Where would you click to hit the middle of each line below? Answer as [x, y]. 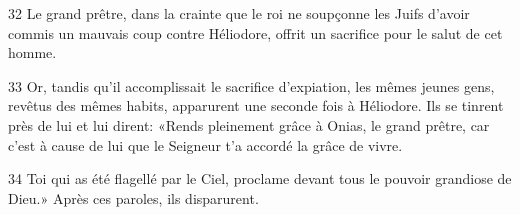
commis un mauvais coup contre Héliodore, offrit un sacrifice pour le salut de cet [255, 32]
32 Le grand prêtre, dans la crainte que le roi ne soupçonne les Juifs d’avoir [239, 13]
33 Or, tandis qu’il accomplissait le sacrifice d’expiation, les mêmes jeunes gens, [251, 85]
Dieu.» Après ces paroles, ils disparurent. [133, 197]
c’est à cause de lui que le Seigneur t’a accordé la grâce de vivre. [205, 144]
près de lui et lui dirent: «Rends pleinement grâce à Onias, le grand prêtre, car [249, 124]
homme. [32, 52]
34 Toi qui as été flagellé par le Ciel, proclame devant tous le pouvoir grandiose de [260, 178]
